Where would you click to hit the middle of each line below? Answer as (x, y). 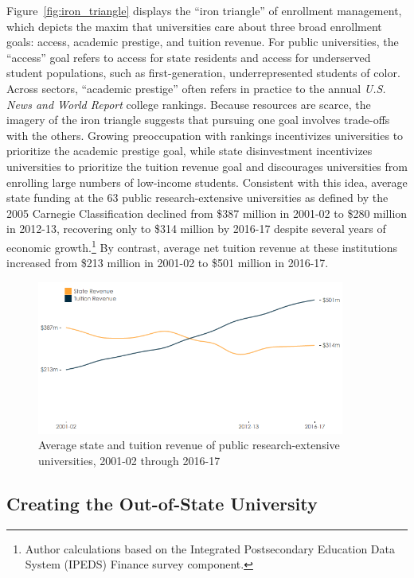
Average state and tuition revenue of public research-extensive (189, 445)
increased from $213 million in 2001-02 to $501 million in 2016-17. (168, 263)
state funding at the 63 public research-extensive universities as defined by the (197, 198)
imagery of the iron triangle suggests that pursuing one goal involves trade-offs (198, 120)
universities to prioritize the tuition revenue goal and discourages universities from (207, 166)
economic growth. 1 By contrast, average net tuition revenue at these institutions (202, 246)
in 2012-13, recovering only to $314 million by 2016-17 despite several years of (196, 229)
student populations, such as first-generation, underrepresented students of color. (203, 73)
